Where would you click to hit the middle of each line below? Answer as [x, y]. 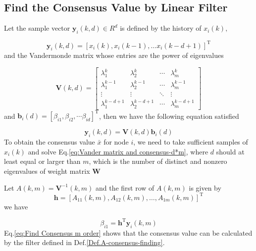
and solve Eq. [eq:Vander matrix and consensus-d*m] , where [118, 151]
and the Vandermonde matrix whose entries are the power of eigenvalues [114, 55]
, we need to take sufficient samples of [191, 142]
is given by [205, 187]
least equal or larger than [42, 161]
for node [116, 142]
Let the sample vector [37, 28]
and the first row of [125, 187]
